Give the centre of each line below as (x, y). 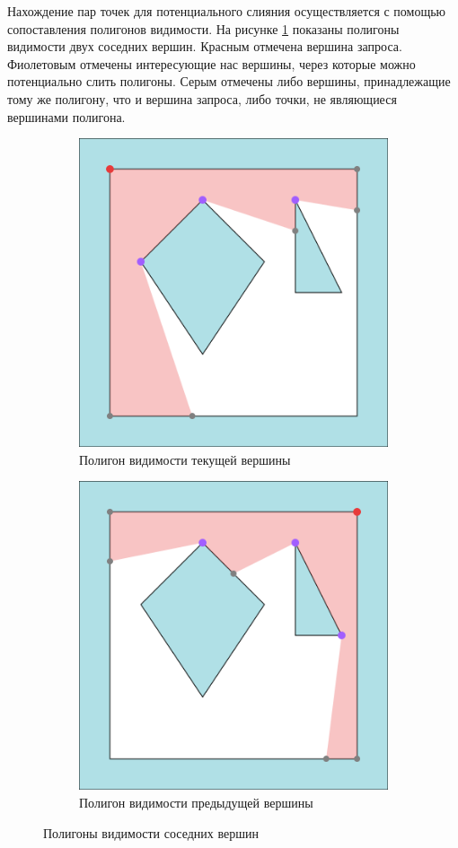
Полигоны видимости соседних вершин (151, 832)
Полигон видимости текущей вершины (185, 459)
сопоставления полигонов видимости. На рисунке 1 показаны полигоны (203, 28)
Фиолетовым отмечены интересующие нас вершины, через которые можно (211, 63)
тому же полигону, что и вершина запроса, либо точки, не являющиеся (202, 98)
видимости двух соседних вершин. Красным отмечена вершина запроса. (205, 46)
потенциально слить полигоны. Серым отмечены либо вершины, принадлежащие (229, 81)
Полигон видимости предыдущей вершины (196, 802)
